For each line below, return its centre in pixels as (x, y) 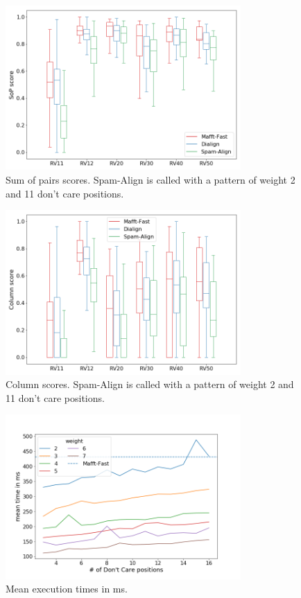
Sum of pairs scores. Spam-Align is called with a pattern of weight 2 (150, 180)
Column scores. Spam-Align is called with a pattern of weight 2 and (150, 384)
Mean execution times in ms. (67, 589)
